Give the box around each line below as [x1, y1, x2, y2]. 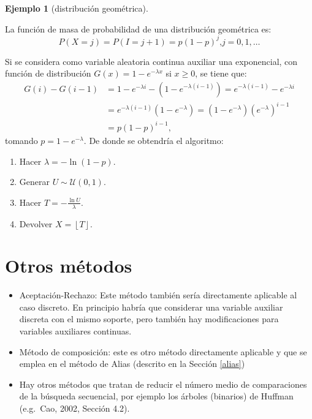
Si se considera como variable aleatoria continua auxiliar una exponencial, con [5, 55, 298, 67]
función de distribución [5, 67, 91, 80]
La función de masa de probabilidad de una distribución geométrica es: [5, 22, 272, 35]
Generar [19, 175, 50, 188]
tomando [5, 134, 38, 146]
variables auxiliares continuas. [19, 325, 132, 338]
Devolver [19, 217, 53, 230]
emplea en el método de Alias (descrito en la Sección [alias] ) [19, 357, 245, 370]
